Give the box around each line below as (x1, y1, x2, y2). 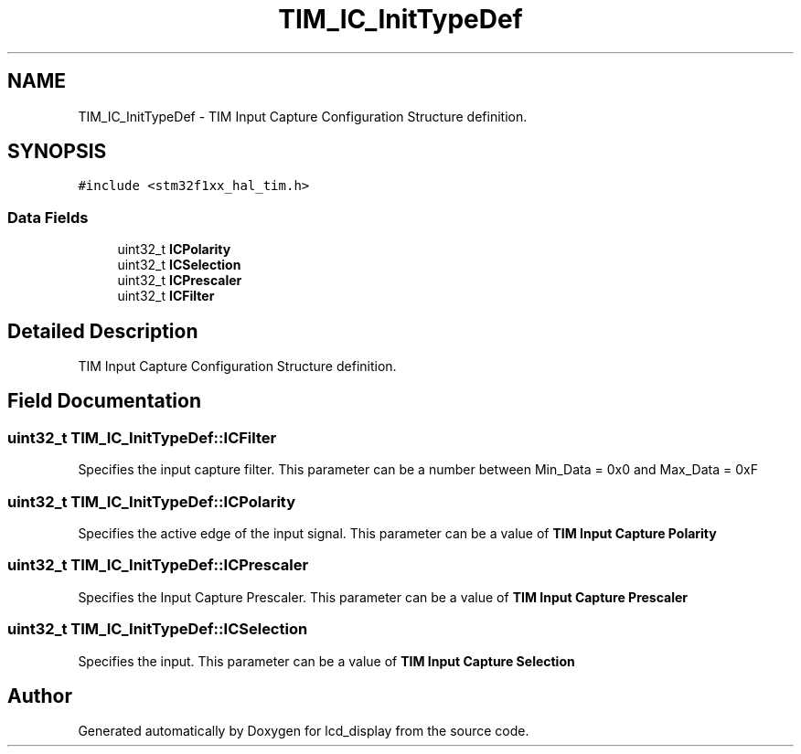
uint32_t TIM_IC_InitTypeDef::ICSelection (7, 620, 308, 639)
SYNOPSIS (7, 140, 107, 164)
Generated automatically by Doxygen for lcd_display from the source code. (78, 723, 529, 739)
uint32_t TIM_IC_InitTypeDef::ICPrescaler (7, 556, 309, 575)
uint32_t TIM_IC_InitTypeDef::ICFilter (7, 428, 277, 447)
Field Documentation (7, 389, 201, 413)
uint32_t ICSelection (117, 257, 241, 273)
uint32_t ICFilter (117, 288, 215, 304)
